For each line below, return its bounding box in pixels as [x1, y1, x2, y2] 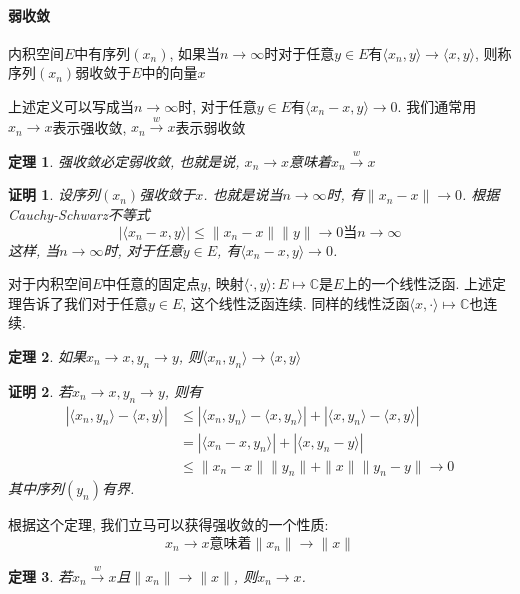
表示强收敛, [52, 116, 127, 137]
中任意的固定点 [102, 273, 201, 294]
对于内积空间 [8, 273, 92, 294]
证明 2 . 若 [8, 380, 72, 401]
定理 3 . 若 [8, 565, 72, 586]
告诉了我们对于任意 [21, 292, 148, 313]
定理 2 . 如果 [8, 345, 86, 366]
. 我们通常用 [397, 95, 477, 116]
